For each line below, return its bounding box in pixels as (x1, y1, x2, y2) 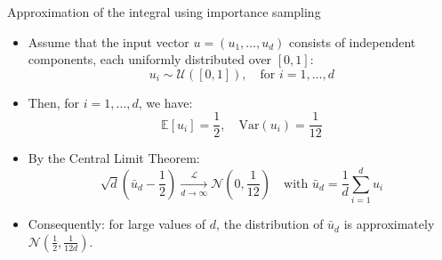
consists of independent (289, 32, 416, 51)
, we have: (138, 93, 193, 111)
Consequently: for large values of (28, 215, 206, 233)
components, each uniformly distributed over (28, 50, 272, 69)
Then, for (28, 93, 80, 111)
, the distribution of (216, 215, 324, 233)
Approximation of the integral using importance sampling (7, 3, 321, 20)
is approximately (343, 215, 435, 233)
